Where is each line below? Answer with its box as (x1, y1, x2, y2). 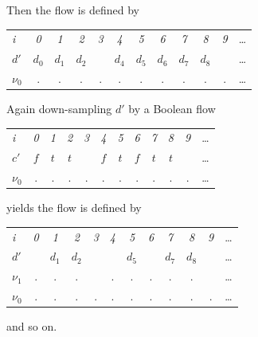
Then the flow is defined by (6, 2, 139, 18)
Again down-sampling (6, 100, 112, 117)
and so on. (6, 318, 57, 335)
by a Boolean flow (128, 100, 216, 117)
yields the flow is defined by (6, 199, 142, 216)
